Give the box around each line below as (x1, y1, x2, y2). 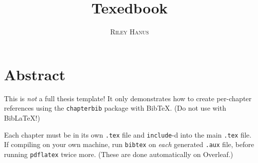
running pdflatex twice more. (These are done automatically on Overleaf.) (4, 149, 234, 159)
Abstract (4, 64, 66, 84)
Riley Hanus (110, 26, 149, 37)
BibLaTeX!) (4, 112, 40, 123)
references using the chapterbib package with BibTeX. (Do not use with (4, 103, 226, 113)
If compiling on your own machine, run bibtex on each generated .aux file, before (4, 139, 254, 150)
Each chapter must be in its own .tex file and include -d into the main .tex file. (4, 129, 252, 140)
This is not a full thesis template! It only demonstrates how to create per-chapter (4, 93, 252, 103)
